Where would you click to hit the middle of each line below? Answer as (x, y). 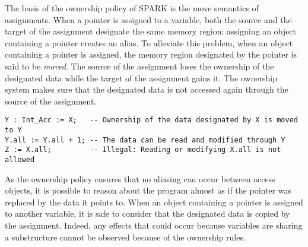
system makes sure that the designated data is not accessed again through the (147, 89)
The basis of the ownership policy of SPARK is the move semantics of (132, 8)
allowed (20, 159)
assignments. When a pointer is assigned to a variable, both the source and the (148, 19)
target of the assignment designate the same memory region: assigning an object (150, 31)
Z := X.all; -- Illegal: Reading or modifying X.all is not (143, 150)
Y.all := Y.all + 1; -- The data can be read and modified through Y (145, 140)
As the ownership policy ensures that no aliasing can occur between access (140, 178)
